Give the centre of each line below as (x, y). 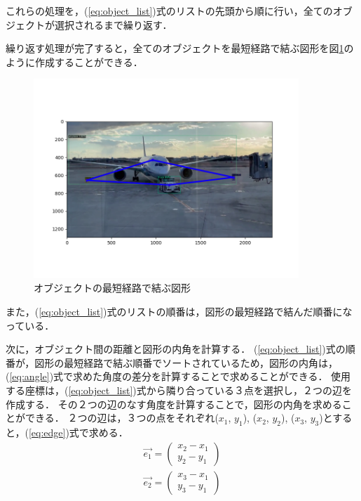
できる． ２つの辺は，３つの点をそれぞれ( (122, 418)
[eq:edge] (47, 432)
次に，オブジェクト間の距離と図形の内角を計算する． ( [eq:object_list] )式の (176, 349)
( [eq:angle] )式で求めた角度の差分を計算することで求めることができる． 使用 (178, 376)
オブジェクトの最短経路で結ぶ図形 (112, 288)
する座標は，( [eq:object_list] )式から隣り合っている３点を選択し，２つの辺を (179, 390)
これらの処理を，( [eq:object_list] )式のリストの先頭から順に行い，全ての (169, 11)
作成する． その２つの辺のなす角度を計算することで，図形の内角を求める (174, 404)
